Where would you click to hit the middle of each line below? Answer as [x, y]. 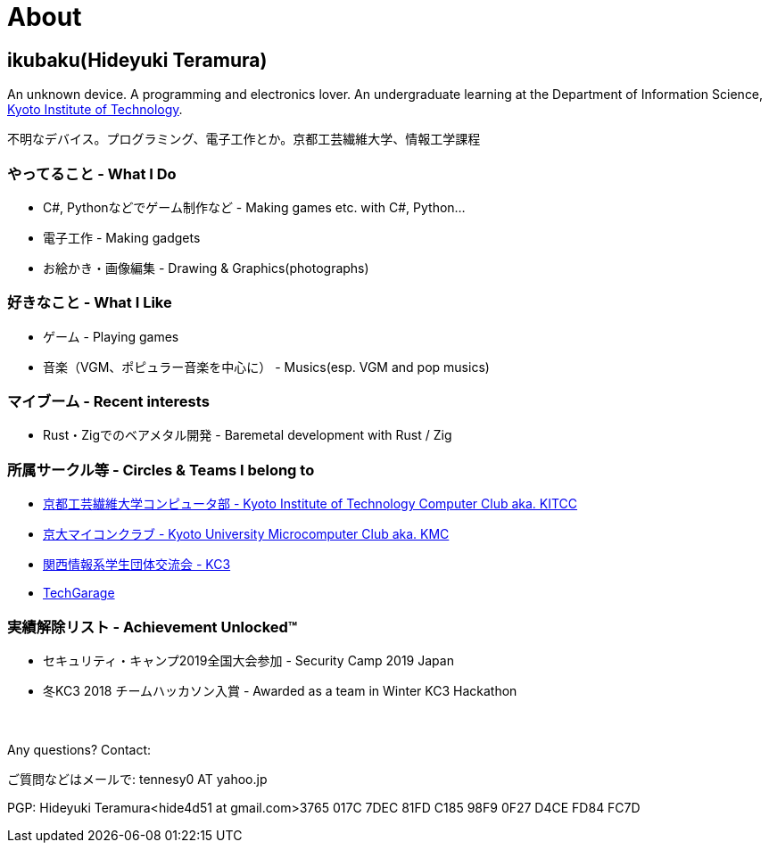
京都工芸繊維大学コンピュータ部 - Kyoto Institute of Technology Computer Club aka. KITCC [310, 504]
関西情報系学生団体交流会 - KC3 [137, 565]
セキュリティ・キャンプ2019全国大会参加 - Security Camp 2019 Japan [248, 660]
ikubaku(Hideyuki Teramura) [137, 60]
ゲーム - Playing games [111, 336]
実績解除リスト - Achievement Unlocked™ [153, 627]
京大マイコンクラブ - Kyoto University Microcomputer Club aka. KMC [246, 534]
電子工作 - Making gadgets [122, 237]
